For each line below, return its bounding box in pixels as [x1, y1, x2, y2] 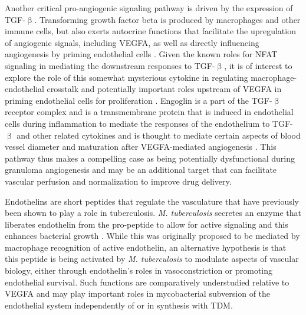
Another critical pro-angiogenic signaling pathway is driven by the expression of [5, 2, 293, 14]
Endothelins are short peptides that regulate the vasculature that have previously [5, 195, 299, 207]
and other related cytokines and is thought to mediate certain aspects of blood [17, 129, 301, 141]
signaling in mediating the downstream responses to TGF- [5, 59, 215, 71]
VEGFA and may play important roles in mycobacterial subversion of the [5, 287, 271, 300]
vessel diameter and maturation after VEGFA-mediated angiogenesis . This [5, 140, 277, 153]
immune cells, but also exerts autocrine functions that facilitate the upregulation [5, 25, 296, 37]
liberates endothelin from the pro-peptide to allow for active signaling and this [5, 218, 288, 230]
